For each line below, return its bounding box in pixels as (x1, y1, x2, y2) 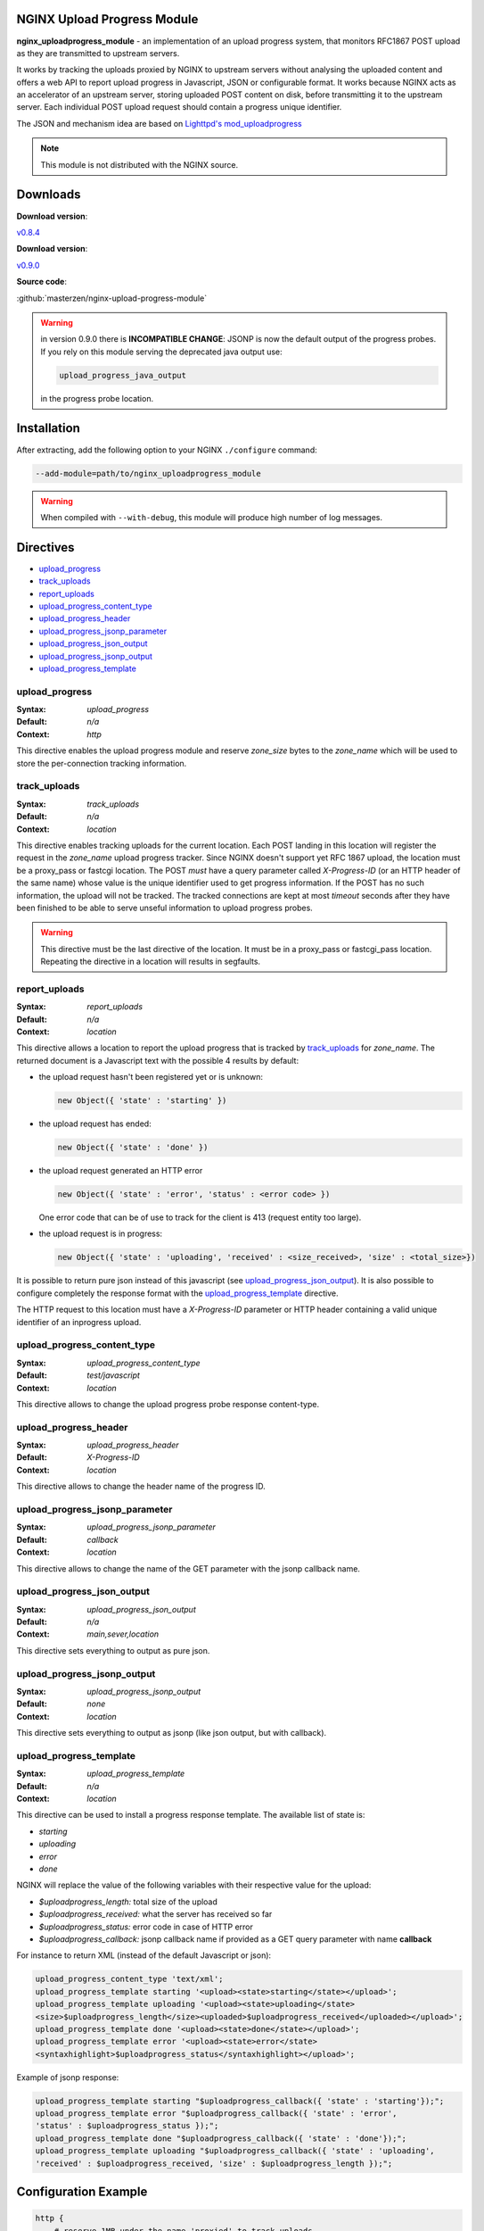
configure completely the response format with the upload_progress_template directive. (16, 1288, 339, 1298)
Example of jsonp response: (16, 2071, 119, 2083)
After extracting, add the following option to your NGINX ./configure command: (16, 444, 317, 455)
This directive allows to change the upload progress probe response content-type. (16, 1398, 320, 1409)
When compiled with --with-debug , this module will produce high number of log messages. (40, 511, 383, 522)
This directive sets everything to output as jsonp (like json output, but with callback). (16, 1728, 327, 1738)
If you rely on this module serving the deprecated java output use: (40, 346, 283, 357)
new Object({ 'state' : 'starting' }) (57, 1096, 227, 1106)
